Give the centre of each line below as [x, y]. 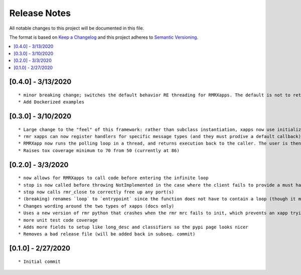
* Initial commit [39, 261]
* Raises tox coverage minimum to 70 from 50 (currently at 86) [99, 150]
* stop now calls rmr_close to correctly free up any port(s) [96, 192]
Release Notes [40, 13]
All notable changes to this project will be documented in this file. [77, 28]
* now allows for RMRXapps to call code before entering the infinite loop [113, 178]
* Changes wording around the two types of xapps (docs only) [96, 206]
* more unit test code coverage [58, 220]
